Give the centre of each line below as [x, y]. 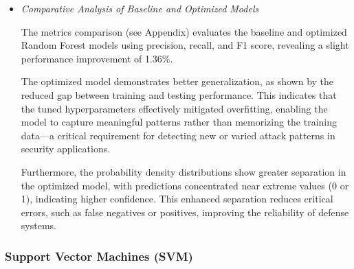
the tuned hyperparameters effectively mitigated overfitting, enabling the [174, 108]
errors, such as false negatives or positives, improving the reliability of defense [185, 212]
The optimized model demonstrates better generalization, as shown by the [177, 81]
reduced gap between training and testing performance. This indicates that [179, 94]
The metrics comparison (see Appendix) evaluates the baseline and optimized [184, 31]
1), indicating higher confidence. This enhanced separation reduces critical [177, 199]
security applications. [66, 149]
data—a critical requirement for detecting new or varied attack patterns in [178, 135]
